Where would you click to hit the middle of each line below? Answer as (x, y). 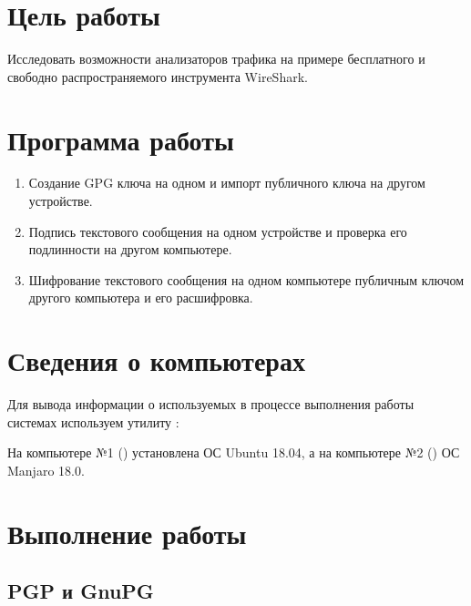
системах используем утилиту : (93, 421)
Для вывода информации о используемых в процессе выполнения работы (211, 404)
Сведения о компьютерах (156, 360)
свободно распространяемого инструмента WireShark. (158, 76)
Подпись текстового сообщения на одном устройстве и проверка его (218, 231)
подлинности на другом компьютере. (130, 249)
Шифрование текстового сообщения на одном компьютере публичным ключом (246, 279)
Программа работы (121, 139)
